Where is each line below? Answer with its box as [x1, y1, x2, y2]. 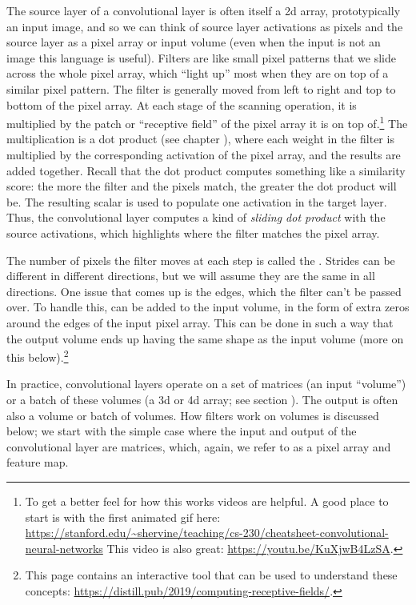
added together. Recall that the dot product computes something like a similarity [6, 162, 406, 178]
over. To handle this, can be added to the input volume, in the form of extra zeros [6, 298, 410, 315]
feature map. [6, 454, 69, 471]
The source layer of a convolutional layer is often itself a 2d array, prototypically [6, 2, 401, 18]
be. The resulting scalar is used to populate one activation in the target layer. [6, 193, 387, 210]
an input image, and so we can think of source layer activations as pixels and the [6, 18, 403, 34]
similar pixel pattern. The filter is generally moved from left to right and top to [6, 80, 396, 97]
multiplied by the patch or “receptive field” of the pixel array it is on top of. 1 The [6, 113, 408, 131]
